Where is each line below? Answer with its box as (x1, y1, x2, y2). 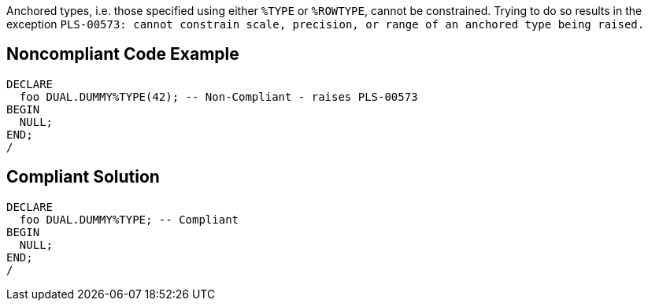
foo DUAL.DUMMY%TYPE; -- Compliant (19, 213, 239, 226)
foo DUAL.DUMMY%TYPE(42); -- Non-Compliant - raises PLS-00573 (19, 90, 418, 103)
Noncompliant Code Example (6, 44, 239, 65)
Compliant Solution (6, 167, 160, 187)
